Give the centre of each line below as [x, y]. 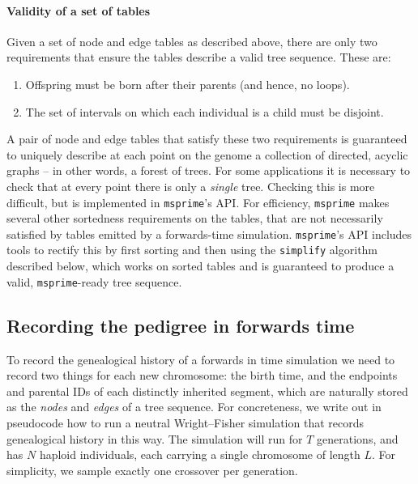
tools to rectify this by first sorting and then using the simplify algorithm [192, 250]
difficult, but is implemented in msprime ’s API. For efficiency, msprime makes [198, 202]
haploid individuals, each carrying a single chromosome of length [200, 454]
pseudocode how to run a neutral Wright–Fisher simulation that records [185, 422]
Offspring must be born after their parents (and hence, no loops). [188, 84]
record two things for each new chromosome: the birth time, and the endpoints [202, 375]
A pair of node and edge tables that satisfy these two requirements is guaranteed [207, 139]
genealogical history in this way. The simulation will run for [155, 438]
